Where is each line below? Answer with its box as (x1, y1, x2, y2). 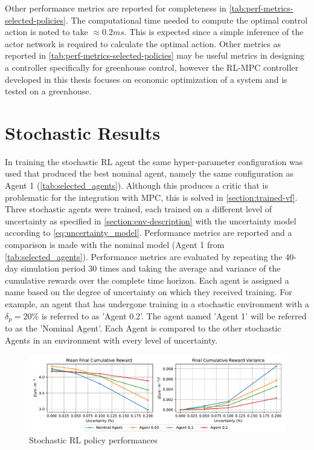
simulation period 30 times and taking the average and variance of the (21, 262, 281, 275)
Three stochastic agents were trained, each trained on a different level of (5, 203, 272, 215)
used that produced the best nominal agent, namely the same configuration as (5, 167, 293, 180)
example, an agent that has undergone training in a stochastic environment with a (5, 298, 309, 310)
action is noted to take (5, 25, 88, 38)
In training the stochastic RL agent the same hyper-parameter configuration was (5, 155, 303, 168)
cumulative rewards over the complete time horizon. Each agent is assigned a (5, 273, 289, 286)
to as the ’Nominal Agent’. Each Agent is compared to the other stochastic (5, 322, 281, 334)
